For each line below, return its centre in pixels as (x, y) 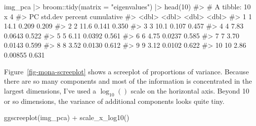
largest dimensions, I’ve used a (50, 90)
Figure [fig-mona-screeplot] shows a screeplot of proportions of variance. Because (127, 71)
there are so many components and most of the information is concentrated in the (128, 81)
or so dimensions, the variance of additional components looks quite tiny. (114, 101)
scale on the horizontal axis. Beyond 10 (190, 90)
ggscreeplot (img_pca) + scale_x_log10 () (67, 117)
